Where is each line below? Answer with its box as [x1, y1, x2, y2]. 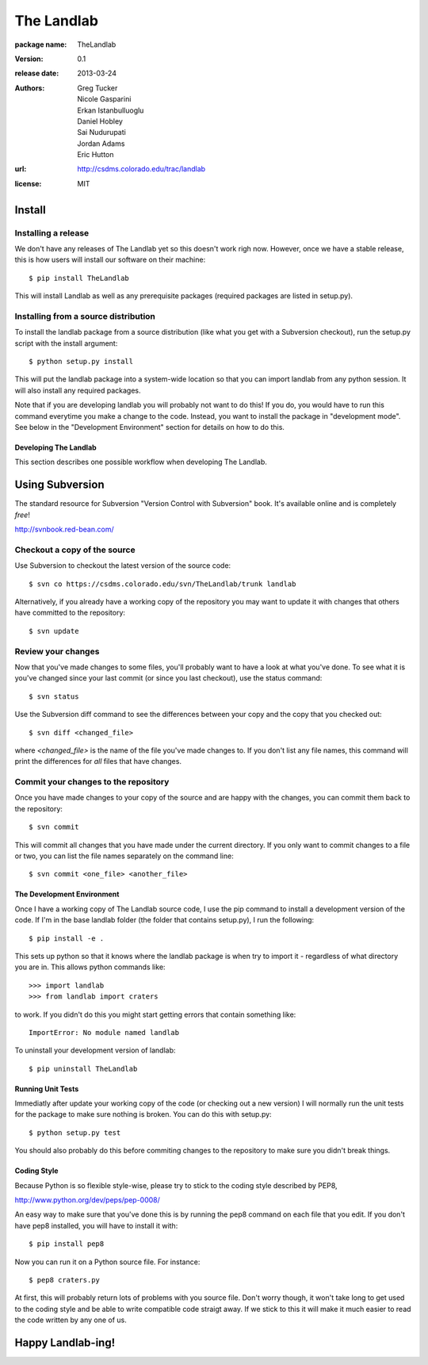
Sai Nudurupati [77, 128, 126, 137]
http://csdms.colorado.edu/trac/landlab [77, 164, 206, 174]
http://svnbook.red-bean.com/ [14, 524, 114, 535]
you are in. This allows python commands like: [14, 962, 166, 972]
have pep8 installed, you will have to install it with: [14, 1221, 178, 1230]
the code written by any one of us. [14, 1315, 127, 1325]
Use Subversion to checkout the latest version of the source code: [14, 561, 231, 570]
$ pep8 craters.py [29, 1275, 101, 1284]
